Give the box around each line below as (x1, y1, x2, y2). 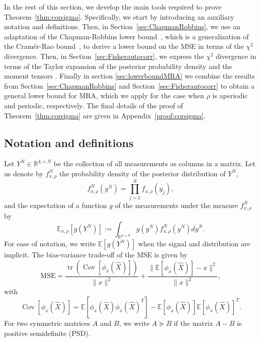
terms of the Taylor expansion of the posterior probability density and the (4, 60, 232, 71)
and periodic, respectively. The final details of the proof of (4, 100, 184, 110)
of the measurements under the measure (115, 199, 238, 210)
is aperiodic (212, 90, 248, 101)
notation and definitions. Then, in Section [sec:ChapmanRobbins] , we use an (4, 21, 240, 32)
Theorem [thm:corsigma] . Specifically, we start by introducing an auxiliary (4, 11, 234, 22)
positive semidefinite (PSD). (4, 327, 91, 338)
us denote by (4, 168, 43, 178)
